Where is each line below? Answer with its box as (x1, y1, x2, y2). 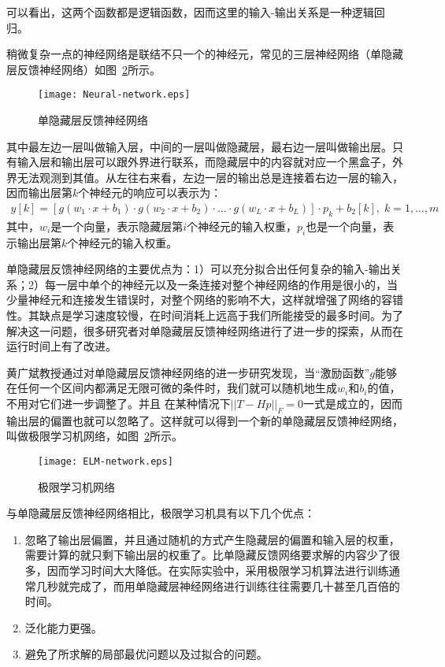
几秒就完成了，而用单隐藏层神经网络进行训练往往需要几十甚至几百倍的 (35, 577, 400, 594)
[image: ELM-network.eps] (38, 455, 173, 467)
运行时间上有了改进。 (6, 338, 117, 354)
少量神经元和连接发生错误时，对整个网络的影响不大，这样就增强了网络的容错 (6, 291, 403, 308)
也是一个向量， (306, 217, 384, 234)
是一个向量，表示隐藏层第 (50, 217, 184, 234)
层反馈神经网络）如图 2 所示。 (6, 61, 161, 77)
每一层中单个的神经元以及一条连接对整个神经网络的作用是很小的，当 (44, 276, 398, 292)
